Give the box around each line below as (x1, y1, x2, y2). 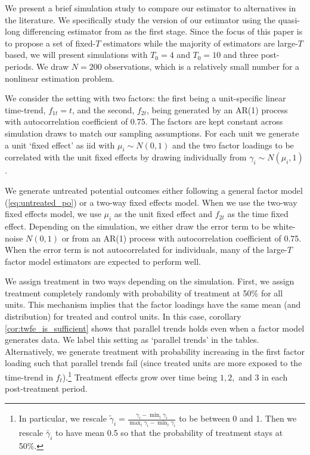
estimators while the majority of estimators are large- (103, 36, 298, 49)
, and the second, (72, 103, 135, 116)
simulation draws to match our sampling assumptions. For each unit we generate (5, 126, 299, 139)
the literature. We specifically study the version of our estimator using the (5, 13, 276, 26)
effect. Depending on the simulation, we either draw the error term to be (5, 219, 270, 232)
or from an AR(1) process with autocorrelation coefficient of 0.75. (61, 231, 302, 244)
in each (262, 370, 288, 383)
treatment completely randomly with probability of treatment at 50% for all (5, 286, 283, 299)
